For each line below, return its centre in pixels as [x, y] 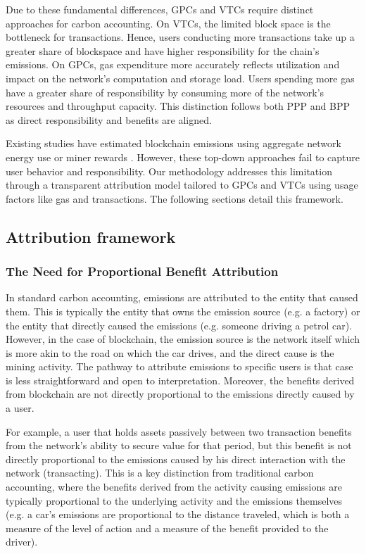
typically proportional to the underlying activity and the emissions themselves [174, 500]
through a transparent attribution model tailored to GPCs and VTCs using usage [182, 185]
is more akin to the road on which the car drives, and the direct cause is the [170, 352]
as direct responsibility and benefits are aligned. [109, 119]
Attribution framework [91, 236]
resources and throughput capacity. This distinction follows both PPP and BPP [178, 106]
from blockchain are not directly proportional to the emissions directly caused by [180, 394]
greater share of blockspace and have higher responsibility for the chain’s [163, 50]
